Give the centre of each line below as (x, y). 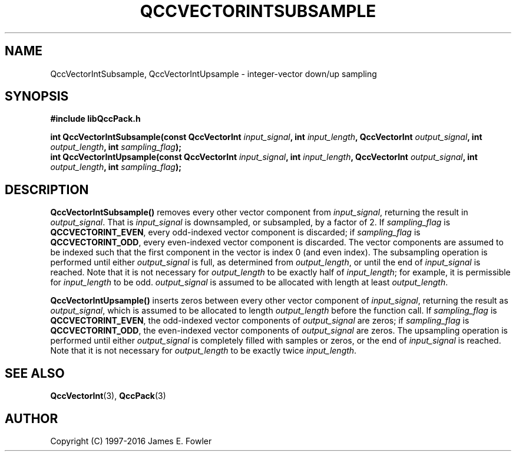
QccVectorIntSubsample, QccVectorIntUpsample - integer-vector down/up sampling (214, 74)
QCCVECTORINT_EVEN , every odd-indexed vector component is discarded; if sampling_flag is (235, 232)
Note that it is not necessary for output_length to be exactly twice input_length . (204, 351)
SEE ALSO (35, 373)
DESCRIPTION (47, 189)
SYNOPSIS (37, 96)
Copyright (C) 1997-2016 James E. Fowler (131, 441)
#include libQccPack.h (95, 119)
